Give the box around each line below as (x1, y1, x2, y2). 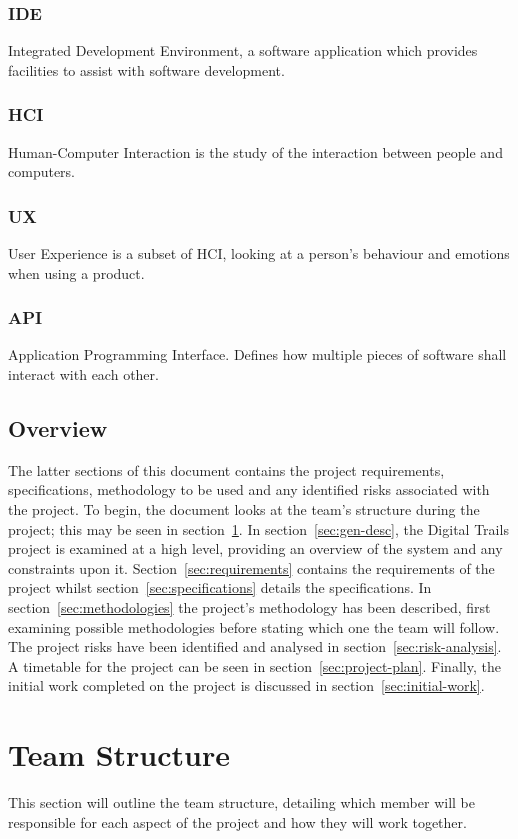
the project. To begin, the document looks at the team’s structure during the (8, 499, 480, 520)
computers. (8, 161, 76, 182)
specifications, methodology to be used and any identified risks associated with (8, 479, 490, 500)
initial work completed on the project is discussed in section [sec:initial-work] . (8, 675, 485, 696)
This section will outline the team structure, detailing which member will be (8, 792, 475, 813)
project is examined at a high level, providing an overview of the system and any (8, 538, 503, 559)
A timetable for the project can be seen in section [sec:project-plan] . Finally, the (8, 655, 501, 676)
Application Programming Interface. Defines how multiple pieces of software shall (8, 344, 507, 365)
